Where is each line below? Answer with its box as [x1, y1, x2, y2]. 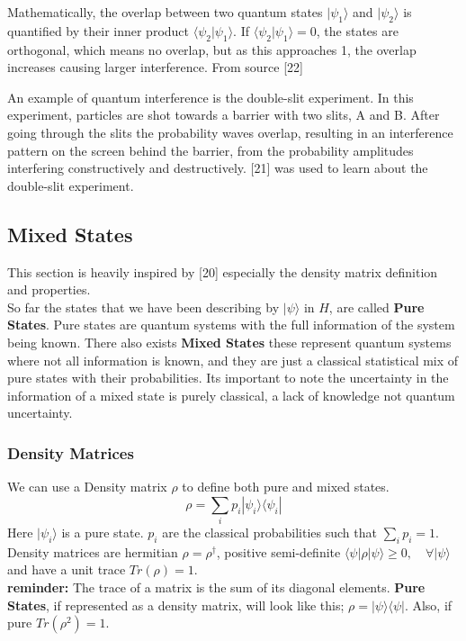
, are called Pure [328, 297, 425, 316]
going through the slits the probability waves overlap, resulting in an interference [7, 122, 453, 141]
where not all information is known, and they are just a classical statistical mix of [7, 350, 459, 369]
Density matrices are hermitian [7, 542, 178, 561]
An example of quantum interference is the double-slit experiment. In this [7, 87, 414, 106]
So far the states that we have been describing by [7, 297, 280, 316]
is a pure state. [61, 523, 144, 542]
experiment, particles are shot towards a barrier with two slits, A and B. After [7, 105, 440, 124]
